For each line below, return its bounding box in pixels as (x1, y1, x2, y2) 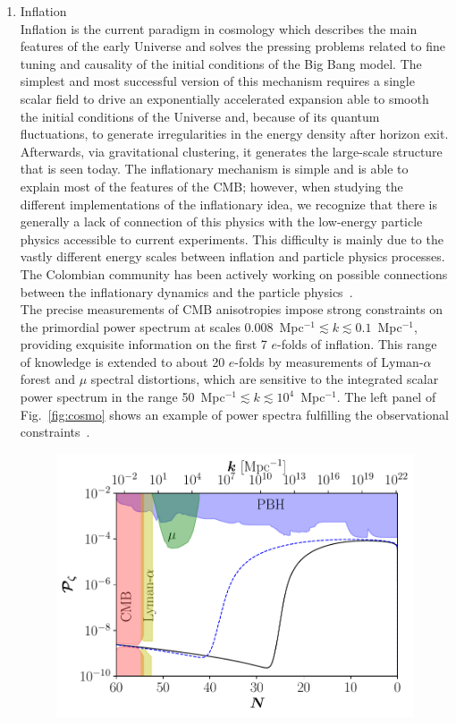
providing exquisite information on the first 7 (20, 335, 267, 353)
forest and (20, 370, 75, 388)
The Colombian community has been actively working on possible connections (20, 264, 448, 283)
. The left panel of (336, 388, 436, 406)
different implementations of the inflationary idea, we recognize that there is (20, 194, 437, 213)
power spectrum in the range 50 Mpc (20, 388, 225, 406)
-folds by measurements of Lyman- (234, 352, 424, 371)
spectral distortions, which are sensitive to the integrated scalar (90, 370, 439, 388)
